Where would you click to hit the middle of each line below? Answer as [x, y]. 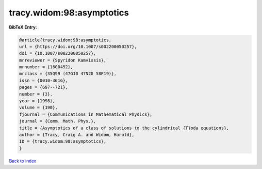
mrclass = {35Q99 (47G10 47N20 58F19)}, [68, 74]
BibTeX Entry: [23, 27]
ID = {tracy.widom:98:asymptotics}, [63, 141]
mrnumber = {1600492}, [46, 67]
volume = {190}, [39, 108]
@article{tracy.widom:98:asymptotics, [65, 40]
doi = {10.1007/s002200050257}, [58, 54]
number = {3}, [36, 94]
